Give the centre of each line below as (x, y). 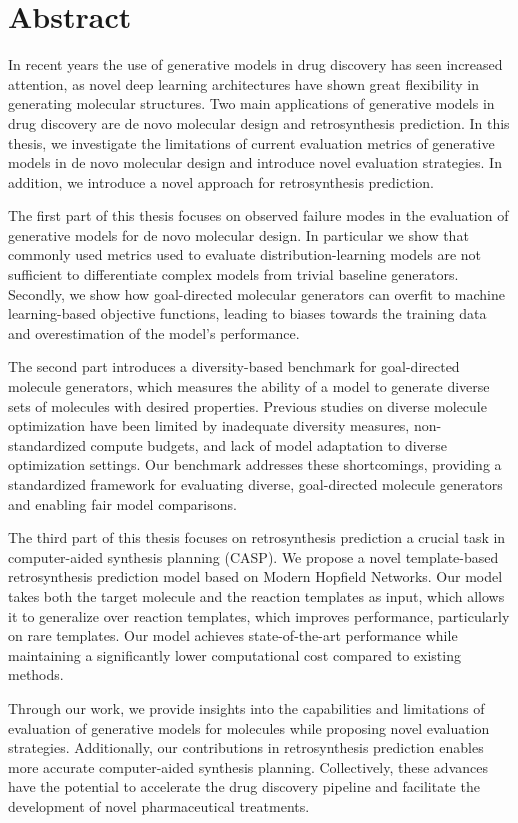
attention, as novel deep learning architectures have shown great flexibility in (243, 83)
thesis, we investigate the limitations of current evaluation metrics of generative (251, 142)
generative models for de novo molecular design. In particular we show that (238, 234)
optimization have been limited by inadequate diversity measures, (209, 425)
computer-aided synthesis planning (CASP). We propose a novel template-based (253, 556)
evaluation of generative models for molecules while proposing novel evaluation (249, 727)
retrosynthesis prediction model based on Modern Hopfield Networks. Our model (255, 576)
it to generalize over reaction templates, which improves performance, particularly (259, 615)
